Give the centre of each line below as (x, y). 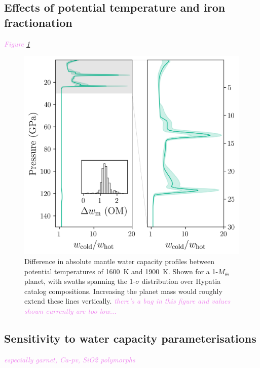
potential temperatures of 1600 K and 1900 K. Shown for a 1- (121, 271)
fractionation (38, 22)
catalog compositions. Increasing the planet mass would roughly (123, 291)
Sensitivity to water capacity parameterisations (130, 338)
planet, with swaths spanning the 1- (80, 281)
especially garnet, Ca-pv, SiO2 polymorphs (70, 359)
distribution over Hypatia (181, 281)
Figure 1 (17, 43)
